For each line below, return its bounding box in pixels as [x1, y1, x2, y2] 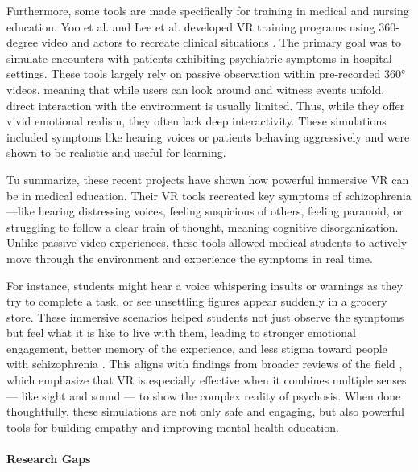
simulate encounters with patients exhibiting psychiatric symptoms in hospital [6, 49, 392, 66]
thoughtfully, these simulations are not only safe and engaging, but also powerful [6, 403, 405, 420]
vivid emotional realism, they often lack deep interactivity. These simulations [6, 113, 387, 129]
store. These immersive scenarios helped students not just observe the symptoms [6, 308, 404, 325]
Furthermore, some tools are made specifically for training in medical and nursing [6, 2, 409, 18]
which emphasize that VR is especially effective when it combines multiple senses [6, 371, 407, 388]
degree [6, 34, 38, 51]
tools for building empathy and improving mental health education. [6, 418, 339, 435]
